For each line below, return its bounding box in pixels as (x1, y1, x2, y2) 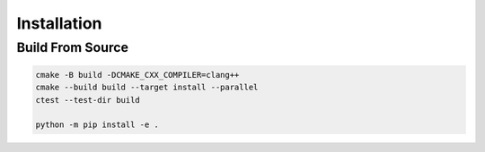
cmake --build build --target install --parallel (35, 82, 259, 93)
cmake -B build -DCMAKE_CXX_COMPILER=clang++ (35, 70, 240, 80)
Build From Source (16, 39, 129, 55)
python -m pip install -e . (35, 120, 159, 130)
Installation (16, 13, 102, 33)
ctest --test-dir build (35, 95, 141, 105)
